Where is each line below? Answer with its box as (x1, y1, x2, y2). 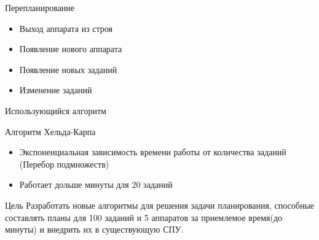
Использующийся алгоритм (5, 104, 106, 117)
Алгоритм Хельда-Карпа (5, 125, 96, 137)
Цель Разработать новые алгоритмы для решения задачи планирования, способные (5, 198, 315, 211)
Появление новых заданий (19, 63, 117, 75)
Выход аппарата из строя (19, 21, 112, 34)
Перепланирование (5, 1, 75, 14)
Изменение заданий (19, 83, 92, 96)
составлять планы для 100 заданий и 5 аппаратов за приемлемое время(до (5, 211, 283, 223)
